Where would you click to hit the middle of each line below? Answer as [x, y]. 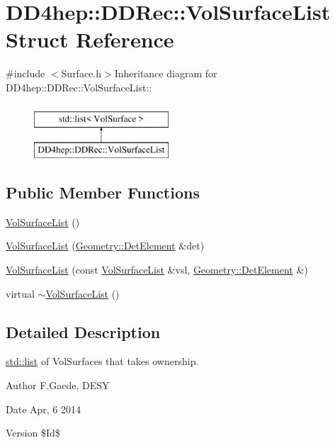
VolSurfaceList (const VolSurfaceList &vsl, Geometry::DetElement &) [157, 270]
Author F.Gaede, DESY [58, 385]
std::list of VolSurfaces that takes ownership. [102, 361]
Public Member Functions [103, 192]
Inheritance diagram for [166, 73]
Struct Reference [90, 39]
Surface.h [81, 73]
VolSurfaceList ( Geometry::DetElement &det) [105, 246]
